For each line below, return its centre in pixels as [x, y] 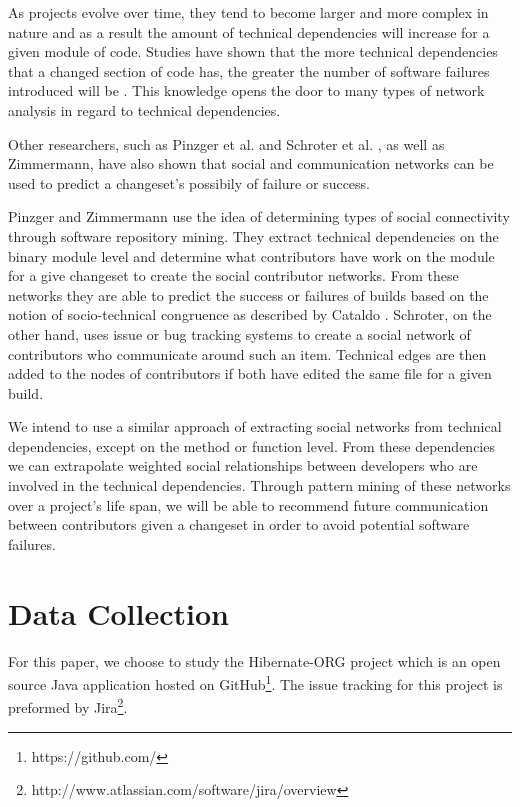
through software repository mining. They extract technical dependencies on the [253, 235]
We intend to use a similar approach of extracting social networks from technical [255, 426]
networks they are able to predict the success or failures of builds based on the [248, 294]
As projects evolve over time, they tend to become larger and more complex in [248, 12]
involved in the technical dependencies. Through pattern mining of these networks [259, 485]
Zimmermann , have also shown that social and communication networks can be [251, 163]
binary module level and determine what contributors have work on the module [251, 255]
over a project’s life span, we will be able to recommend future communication [248, 504]
